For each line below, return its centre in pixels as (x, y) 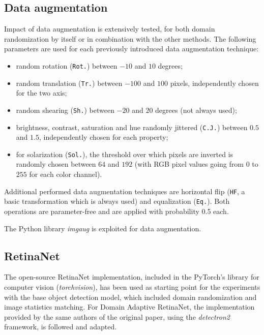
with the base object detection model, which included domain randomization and (130, 297)
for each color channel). (66, 174)
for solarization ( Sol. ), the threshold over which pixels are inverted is (125, 154)
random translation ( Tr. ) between (69, 83)
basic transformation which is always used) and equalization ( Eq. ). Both (117, 201)
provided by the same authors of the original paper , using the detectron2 (117, 316)
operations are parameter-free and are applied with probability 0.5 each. (116, 211)
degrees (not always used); (196, 110)
